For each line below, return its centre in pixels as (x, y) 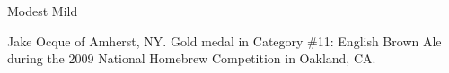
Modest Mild (43, 11)
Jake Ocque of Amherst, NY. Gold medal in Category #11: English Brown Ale (224, 41)
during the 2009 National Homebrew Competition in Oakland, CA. (192, 58)
